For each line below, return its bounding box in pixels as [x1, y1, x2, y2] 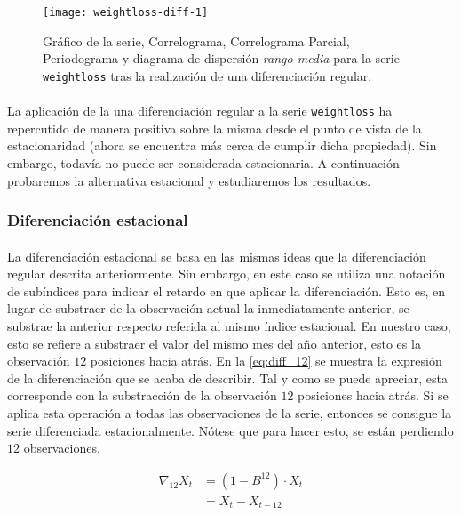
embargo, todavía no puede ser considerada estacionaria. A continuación [7, 153, 400, 172]
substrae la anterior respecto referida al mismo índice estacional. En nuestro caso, [7, 316, 451, 334]
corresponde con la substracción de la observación [7, 386, 277, 405]
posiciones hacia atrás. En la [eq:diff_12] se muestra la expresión [90, 351, 442, 370]
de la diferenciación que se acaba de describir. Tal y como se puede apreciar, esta [7, 368, 448, 387]
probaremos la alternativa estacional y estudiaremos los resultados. [7, 171, 371, 189]
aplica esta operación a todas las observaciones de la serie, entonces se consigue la [7, 403, 452, 422]
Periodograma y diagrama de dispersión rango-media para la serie [43, 49, 400, 68]
